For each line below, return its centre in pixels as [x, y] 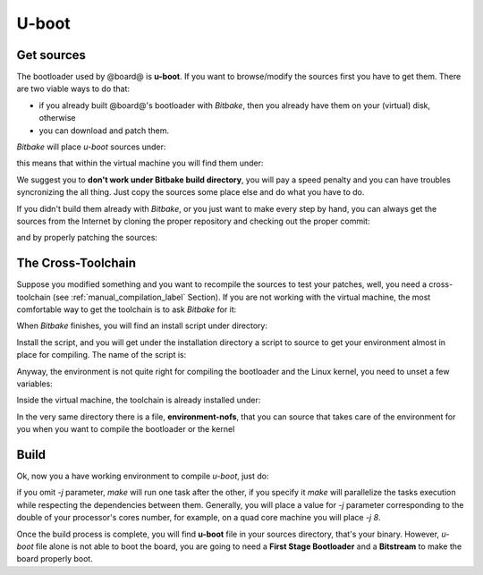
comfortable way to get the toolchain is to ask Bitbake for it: [127, 309]
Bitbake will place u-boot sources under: [91, 147]
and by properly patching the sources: [87, 238]
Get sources [51, 55]
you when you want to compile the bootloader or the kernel [126, 429]
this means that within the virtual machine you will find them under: [140, 163]
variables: [34, 384]
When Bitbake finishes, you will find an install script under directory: [142, 326]
